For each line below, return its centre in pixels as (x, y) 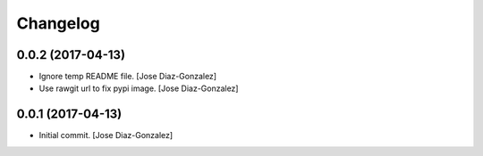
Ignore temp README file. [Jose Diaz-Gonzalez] (128, 77)
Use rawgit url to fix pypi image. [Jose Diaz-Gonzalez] (139, 88)
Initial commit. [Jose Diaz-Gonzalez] (106, 135)
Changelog (58, 23)
